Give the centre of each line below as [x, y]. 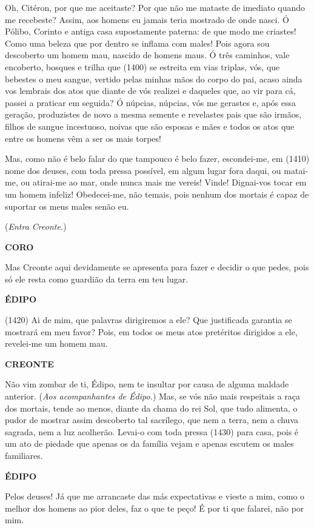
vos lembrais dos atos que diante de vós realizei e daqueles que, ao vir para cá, [150, 91]
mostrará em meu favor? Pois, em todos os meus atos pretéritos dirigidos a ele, [151, 331]
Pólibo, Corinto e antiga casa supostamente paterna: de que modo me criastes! [151, 31]
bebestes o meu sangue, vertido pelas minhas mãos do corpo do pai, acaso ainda [154, 79]
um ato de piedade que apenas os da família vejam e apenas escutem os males [149, 443]
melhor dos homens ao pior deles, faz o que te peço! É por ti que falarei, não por [155, 508]
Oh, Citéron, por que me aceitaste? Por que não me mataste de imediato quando [155, 7]
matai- [296, 170]
